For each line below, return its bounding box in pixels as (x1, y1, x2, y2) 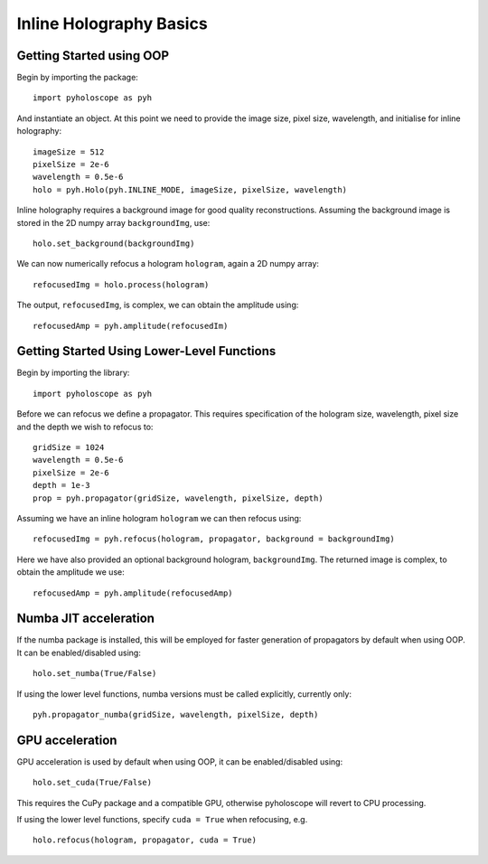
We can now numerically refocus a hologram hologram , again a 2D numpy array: (16, 258, 320, 269)
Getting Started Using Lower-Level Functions (16, 343, 277, 359)
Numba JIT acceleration (16, 611, 155, 626)
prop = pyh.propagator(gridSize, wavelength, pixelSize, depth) (33, 493, 324, 503)
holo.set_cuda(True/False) (33, 777, 153, 788)
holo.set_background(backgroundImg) (33, 238, 195, 249)
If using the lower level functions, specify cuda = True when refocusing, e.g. (16, 814, 308, 825)
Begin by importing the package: (16, 72, 139, 83)
